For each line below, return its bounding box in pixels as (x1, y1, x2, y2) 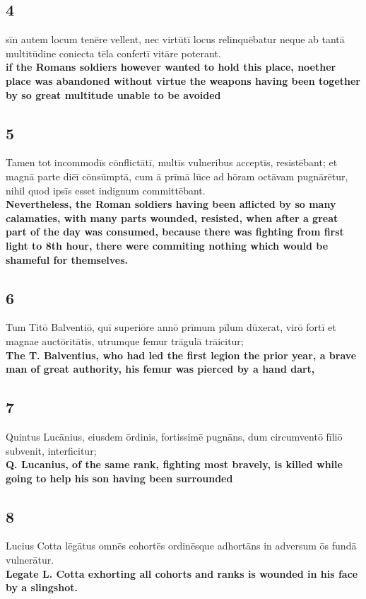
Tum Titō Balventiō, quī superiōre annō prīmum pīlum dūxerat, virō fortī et (6, 320, 336, 335)
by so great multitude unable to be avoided (6, 87, 221, 102)
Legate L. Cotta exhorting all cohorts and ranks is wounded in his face (6, 566, 358, 581)
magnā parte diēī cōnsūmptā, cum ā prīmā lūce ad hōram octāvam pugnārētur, (6, 168, 348, 183)
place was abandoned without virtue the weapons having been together (6, 73, 360, 88)
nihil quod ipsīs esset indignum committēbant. (6, 182, 206, 197)
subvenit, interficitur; (6, 443, 97, 458)
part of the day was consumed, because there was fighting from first (6, 224, 344, 239)
